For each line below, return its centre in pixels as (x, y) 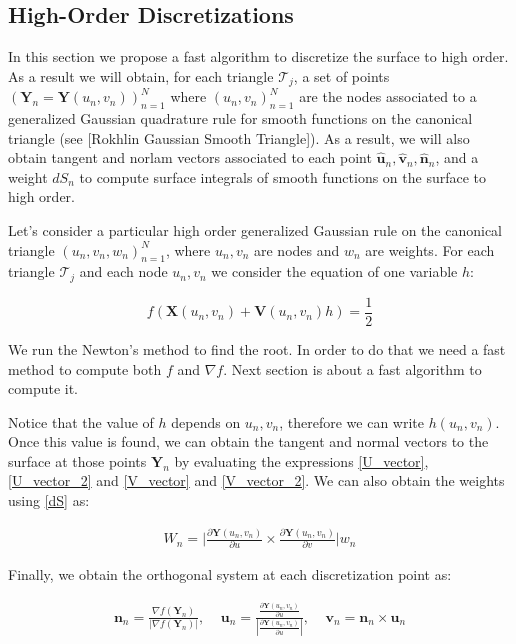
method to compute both (85, 368)
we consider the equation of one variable (334, 271)
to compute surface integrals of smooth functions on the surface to (283, 176)
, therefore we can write (351, 421)
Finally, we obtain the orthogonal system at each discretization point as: (230, 574)
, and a (457, 157)
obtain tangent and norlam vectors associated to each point (190, 157)
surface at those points (77, 460)
